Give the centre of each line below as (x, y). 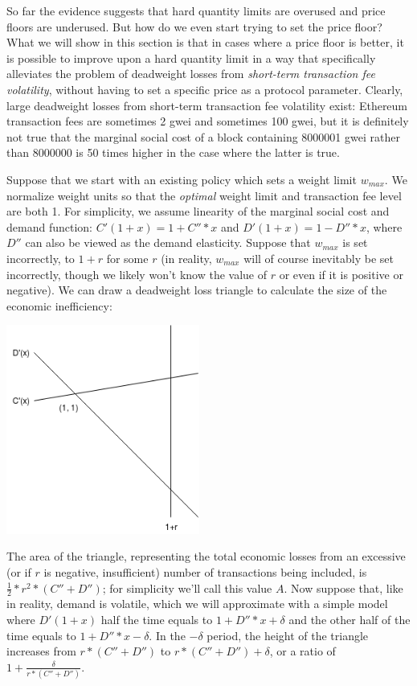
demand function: (49, 226)
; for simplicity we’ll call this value (187, 587)
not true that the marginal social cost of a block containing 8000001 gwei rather (203, 136)
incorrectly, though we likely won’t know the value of (137, 274)
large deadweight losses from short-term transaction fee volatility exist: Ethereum (207, 105)
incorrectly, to (41, 258)
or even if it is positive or (341, 274)
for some (127, 258)
